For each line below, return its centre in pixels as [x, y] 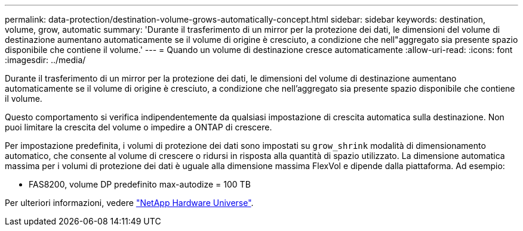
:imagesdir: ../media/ [45, 60]
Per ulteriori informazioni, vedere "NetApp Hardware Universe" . [129, 203]
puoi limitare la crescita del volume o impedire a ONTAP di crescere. [139, 127]
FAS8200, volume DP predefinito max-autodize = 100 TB [140, 184]
